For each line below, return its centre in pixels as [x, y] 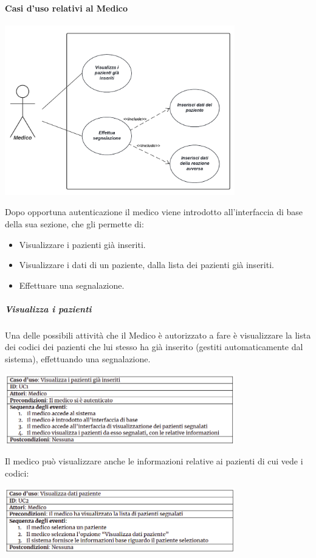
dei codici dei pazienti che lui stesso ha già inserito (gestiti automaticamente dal [154, 347]
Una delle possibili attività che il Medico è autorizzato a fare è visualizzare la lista [158, 335]
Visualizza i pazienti [48, 308]
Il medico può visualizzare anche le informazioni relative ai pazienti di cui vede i [154, 461]
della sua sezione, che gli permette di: [74, 223]
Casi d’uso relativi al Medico [67, 8]
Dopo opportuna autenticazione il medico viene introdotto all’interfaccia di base [154, 212]
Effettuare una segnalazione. [72, 285]
